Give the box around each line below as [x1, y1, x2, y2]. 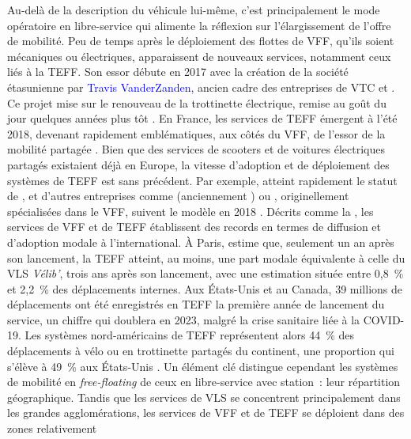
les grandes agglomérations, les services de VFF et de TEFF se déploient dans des [7, 404, 405, 421]
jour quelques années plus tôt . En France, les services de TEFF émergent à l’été [7, 110, 398, 127]
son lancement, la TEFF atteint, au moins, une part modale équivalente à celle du [7, 249, 405, 266]
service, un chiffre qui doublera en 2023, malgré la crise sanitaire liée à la [7, 311, 360, 327]
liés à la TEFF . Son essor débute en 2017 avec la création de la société [7, 63, 349, 80]
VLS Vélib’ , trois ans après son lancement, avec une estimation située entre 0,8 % [7, 265, 404, 282]
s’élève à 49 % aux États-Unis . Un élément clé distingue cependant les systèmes [7, 358, 398, 374]
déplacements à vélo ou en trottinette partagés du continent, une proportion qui [7, 342, 394, 359]
